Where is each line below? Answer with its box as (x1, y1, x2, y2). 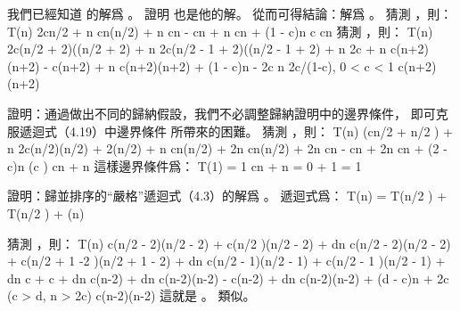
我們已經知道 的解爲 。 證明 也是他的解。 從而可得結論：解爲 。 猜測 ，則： (7, 4, 453, 22)
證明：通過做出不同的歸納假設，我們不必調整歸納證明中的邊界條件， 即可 (7, 103, 436, 122)
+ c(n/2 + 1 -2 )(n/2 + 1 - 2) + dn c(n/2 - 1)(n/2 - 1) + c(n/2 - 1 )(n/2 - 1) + (7, 251, 446, 270)
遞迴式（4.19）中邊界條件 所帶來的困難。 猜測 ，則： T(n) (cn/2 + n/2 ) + (19, 121, 454, 140)
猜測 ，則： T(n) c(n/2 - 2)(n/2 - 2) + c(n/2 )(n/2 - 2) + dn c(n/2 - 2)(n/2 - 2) (7, 233, 451, 252)
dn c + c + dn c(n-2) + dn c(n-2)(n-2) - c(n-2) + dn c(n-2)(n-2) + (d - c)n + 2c (7, 268, 449, 287)
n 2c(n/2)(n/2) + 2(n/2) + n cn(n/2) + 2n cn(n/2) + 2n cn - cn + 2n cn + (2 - (7, 139, 448, 158)
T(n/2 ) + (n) (7, 203, 85, 222)
